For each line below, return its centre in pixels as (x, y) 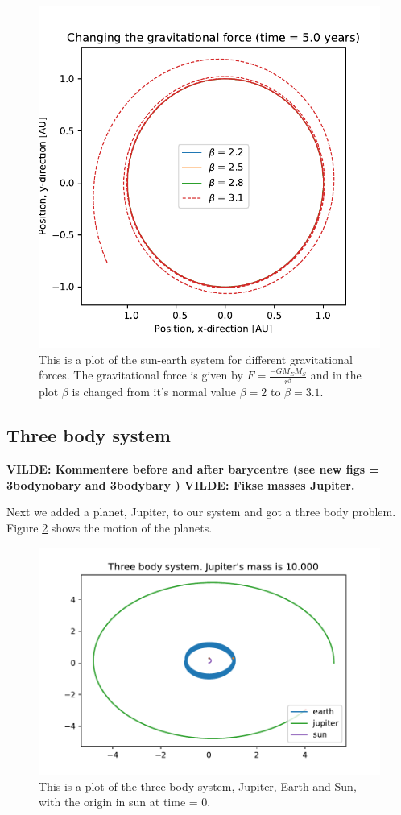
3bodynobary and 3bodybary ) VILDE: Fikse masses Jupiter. (181, 484)
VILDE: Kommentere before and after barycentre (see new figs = (193, 469)
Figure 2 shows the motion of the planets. (110, 527)
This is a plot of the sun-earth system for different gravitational (196, 359)
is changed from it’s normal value (154, 392)
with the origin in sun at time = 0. (125, 802)
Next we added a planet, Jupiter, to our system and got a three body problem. (201, 512)
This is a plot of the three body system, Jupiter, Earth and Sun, (198, 786)
